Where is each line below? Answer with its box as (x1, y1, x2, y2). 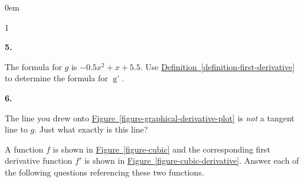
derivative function (5, 154, 73, 167)
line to (5, 123, 28, 135)
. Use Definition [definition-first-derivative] (140, 60, 295, 72)
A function (5, 143, 44, 155)
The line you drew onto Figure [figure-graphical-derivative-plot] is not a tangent (5, 111, 295, 124)
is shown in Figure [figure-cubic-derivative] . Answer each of (84, 154, 299, 167)
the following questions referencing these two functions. (5, 166, 204, 178)
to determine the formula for (5, 72, 108, 84)
